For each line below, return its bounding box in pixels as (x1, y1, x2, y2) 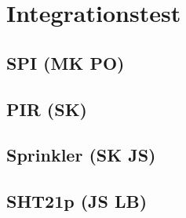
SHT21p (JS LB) (6, 189, 148, 213)
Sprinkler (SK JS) (6, 143, 156, 167)
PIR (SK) (6, 96, 87, 121)
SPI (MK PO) (6, 50, 125, 74)
